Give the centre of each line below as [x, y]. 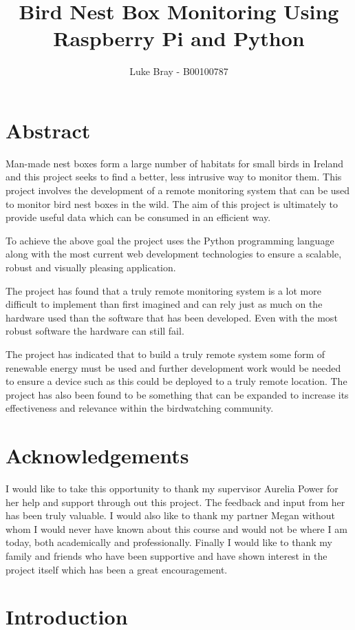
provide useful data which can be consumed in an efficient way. [138, 217]
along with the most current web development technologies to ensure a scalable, [174, 254]
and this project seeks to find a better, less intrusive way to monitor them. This [174, 177]
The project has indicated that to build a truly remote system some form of [165, 354]
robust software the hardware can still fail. [95, 331]
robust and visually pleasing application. [91, 267]
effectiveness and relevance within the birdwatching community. [140, 408]
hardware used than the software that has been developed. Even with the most [172, 317]
